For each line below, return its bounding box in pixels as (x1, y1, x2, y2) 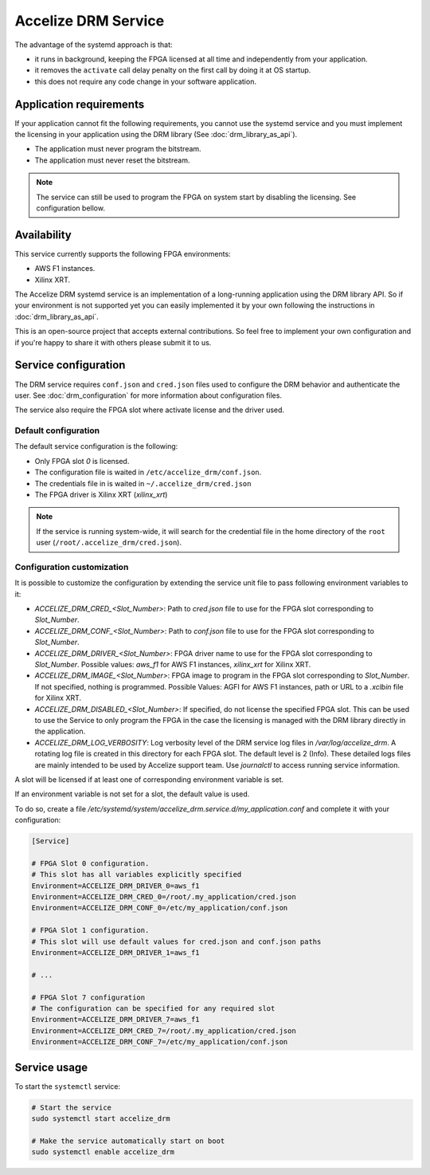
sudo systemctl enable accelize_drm (31, 1148, 175, 1157)
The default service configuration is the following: (14, 442, 178, 451)
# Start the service (31, 1102, 111, 1112)
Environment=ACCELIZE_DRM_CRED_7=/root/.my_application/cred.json (31, 1026, 296, 1035)
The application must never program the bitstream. (34, 144, 202, 154)
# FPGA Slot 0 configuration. (31, 859, 150, 868)
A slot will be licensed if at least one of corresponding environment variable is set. (14, 774, 284, 784)
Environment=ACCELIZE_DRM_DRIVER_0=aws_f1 (31, 881, 200, 890)
